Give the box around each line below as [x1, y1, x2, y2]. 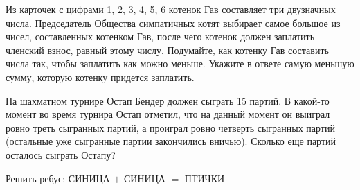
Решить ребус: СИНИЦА [6, 171, 110, 185]
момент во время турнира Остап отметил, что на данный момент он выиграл [6, 107, 330, 121]
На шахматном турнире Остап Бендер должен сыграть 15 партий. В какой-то [6, 93, 330, 107]
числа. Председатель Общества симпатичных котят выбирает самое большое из [6, 15, 341, 30]
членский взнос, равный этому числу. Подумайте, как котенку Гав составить [6, 42, 329, 57]
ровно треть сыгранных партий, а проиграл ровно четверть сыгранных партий [6, 120, 335, 135]
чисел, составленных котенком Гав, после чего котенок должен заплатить [6, 29, 315, 44]
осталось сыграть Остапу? [6, 147, 116, 162]
